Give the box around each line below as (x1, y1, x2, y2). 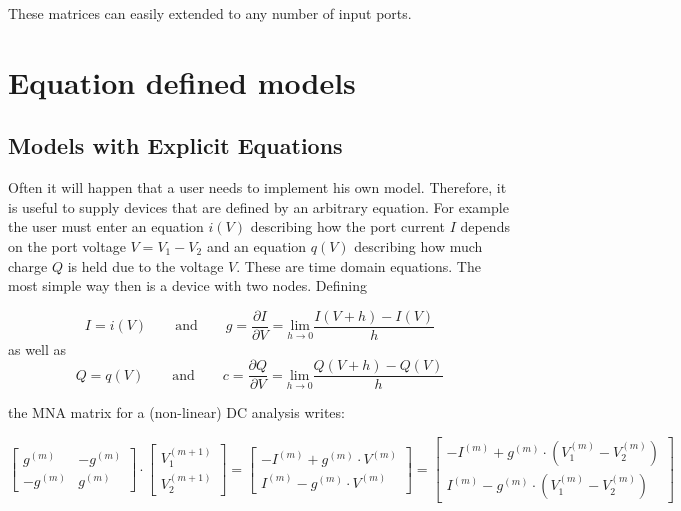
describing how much (354, 235, 483, 256)
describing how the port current (250, 216, 445, 237)
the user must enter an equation (8, 216, 204, 237)
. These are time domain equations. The (236, 255, 481, 276)
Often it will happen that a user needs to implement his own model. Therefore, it (8, 177, 507, 198)
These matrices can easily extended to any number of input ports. (8, 3, 412, 23)
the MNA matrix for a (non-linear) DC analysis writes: (8, 402, 345, 423)
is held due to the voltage (67, 255, 224, 276)
